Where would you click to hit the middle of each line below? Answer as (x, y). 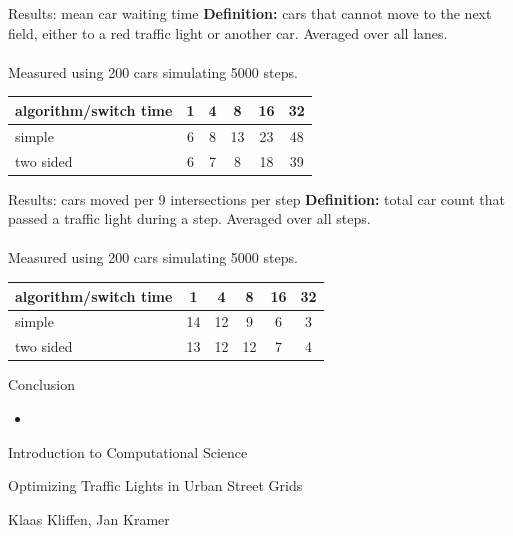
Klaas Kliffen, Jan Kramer (89, 518)
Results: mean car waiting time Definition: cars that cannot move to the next (250, 13)
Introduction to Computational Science (128, 451)
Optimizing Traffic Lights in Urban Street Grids (155, 485)
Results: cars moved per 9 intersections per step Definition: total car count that (257, 198)
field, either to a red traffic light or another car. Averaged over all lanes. (228, 32)
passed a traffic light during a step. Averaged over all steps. (189, 218)
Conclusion (41, 384)
